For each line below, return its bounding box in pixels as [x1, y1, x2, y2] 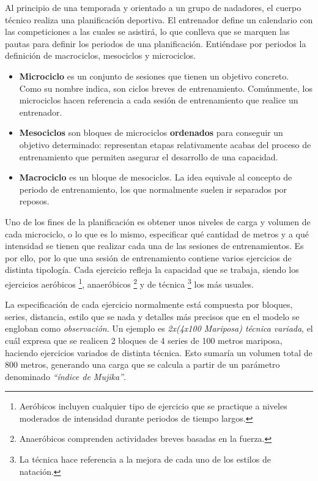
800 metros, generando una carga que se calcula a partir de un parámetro [5, 358, 280, 371]
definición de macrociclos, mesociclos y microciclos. [5, 49, 196, 62]
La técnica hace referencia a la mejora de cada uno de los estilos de [19, 453, 271, 466]
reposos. [19, 195, 50, 207]
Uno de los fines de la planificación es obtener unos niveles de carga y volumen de [5, 215, 311, 228]
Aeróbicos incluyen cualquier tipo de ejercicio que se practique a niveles [19, 400, 287, 412]
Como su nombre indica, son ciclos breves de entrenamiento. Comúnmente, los [19, 81, 312, 94]
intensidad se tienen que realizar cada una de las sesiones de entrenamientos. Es [5, 239, 304, 252]
